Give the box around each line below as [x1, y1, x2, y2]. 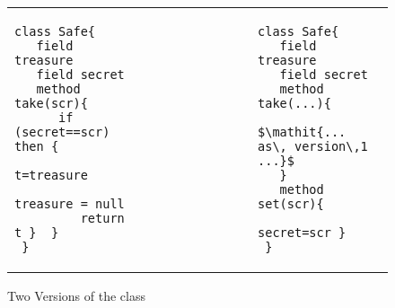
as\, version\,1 [258, 139, 368, 154]
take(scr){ [14, 96, 88, 110]
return [80, 211, 125, 225]
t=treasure [14, 168, 88, 182]
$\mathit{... [258, 125, 347, 139]
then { [14, 139, 59, 154]
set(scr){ [258, 197, 324, 211]
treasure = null [14, 197, 125, 211]
